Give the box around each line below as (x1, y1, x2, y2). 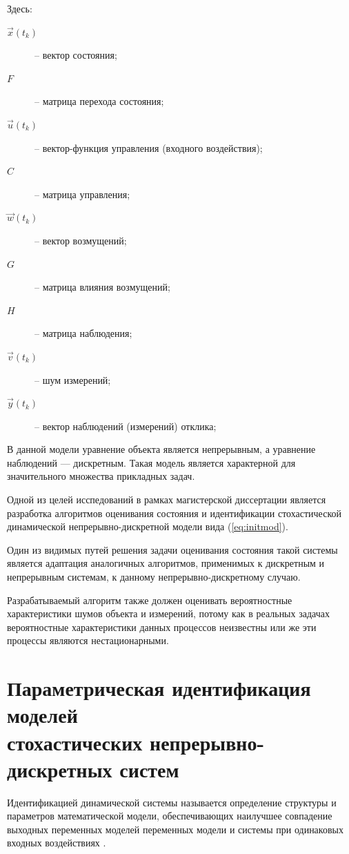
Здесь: (7, 1, 32, 15)
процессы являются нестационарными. (7, 633, 169, 648)
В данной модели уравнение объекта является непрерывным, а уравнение (7, 442, 316, 456)
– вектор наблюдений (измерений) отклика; (34, 418, 217, 433)
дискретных (7, 755, 112, 783)
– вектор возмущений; (34, 233, 127, 247)
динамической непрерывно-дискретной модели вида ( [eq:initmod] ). (7, 519, 288, 534)
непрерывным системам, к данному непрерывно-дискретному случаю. (7, 570, 301, 584)
